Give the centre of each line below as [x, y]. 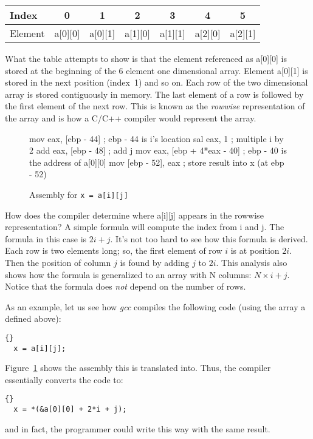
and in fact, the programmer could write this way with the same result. [138, 428]
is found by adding [155, 262]
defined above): [33, 318]
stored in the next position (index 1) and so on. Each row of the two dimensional [156, 82]
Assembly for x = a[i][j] [79, 194]
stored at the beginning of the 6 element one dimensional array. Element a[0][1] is [156, 70]
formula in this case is [46, 238]
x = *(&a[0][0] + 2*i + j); [70, 410]
